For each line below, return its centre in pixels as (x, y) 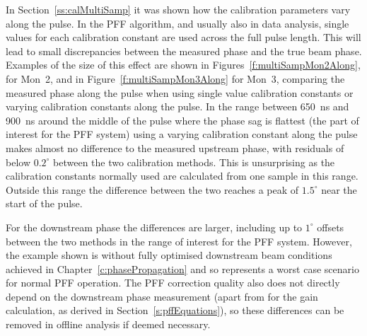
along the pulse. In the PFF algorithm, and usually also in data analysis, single (177, 23)
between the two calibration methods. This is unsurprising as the (194, 162)
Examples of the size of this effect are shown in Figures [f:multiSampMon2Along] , (183, 65)
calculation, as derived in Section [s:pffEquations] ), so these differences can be (175, 310)
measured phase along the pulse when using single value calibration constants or (180, 92)
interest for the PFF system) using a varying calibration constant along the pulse (182, 134)
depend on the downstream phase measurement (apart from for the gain (162, 296)
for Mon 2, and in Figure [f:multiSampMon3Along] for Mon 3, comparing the (175, 78)
